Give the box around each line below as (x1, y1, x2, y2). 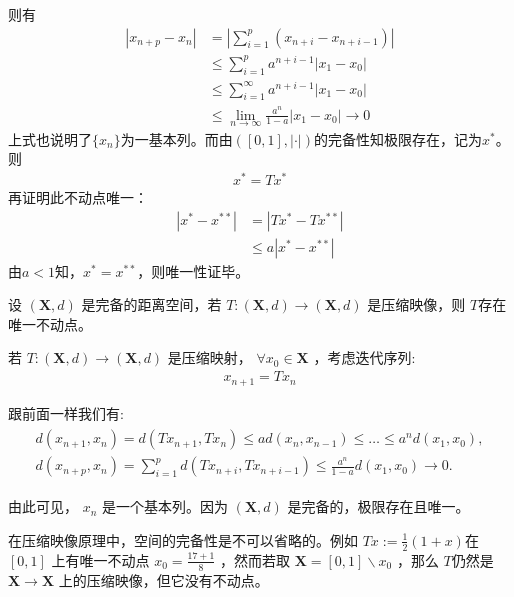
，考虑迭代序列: (313, 347, 416, 368)
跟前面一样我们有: (8, 402, 124, 423)
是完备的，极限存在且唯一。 (287, 496, 470, 517)
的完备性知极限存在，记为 (313, 128, 482, 149)
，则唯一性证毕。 (137, 260, 250, 281)
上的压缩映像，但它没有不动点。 (58, 569, 269, 590)
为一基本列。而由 (120, 128, 233, 149)
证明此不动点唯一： (21, 187, 148, 208)
